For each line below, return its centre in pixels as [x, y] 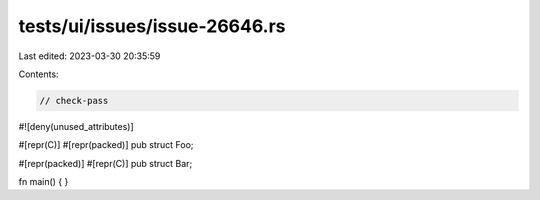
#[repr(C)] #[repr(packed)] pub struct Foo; [106, 145]
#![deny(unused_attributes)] [76, 126]
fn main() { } [43, 182]
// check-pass [74, 100]
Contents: [38, 74]
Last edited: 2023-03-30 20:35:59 [89, 56]
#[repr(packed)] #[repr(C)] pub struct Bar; [105, 163]
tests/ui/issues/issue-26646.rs [152, 26]
